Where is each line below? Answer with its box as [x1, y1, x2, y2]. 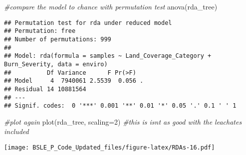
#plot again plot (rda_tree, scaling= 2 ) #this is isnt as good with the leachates [4, 116, 242, 127]
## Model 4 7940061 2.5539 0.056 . [4, 77, 144, 85]
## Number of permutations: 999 [4, 35, 111, 43]
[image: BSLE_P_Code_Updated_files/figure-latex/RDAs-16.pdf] [4, 144, 215, 151]
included [4, 126, 29, 137]
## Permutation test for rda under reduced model [4, 19, 172, 26]
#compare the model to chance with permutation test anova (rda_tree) [4, 1, 218, 11]
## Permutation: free [4, 27, 76, 35]
